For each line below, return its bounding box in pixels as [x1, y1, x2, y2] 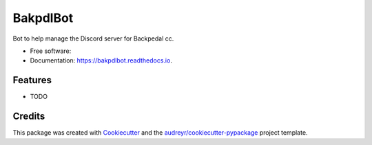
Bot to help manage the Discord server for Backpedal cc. [12, 34, 174, 43]
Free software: [30, 47, 72, 55]
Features [12, 74, 52, 86]
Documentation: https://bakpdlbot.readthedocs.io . [30, 56, 172, 65]
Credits [12, 111, 45, 122]
